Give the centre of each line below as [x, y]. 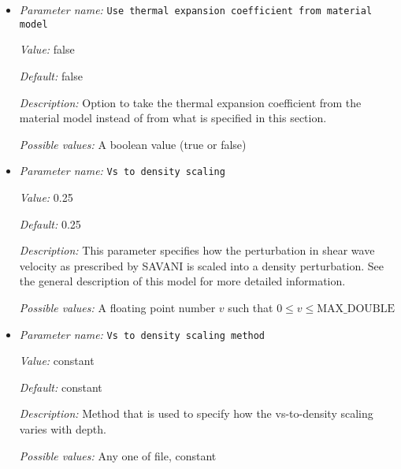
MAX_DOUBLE [356, 309]
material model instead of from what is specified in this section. [173, 118]
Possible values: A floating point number [117, 307]
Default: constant [61, 387]
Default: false [51, 75]
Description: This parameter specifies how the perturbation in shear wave [197, 250]
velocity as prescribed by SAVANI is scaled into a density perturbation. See [201, 265]
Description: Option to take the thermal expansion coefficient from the [190, 102]
